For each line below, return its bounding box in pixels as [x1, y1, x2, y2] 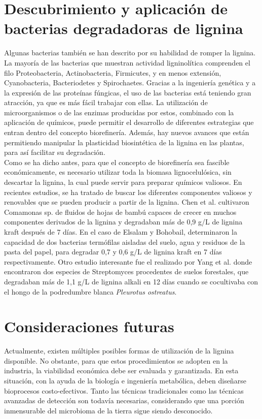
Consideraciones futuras [4, 316, 174, 337]
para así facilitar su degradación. [4, 147, 105, 157]
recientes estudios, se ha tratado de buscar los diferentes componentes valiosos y [4, 186, 252, 197]
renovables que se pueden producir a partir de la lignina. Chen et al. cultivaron [4, 197, 249, 207]
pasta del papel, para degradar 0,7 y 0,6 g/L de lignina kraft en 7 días [4, 246, 222, 257]
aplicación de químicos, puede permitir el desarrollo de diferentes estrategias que [4, 117, 254, 127]
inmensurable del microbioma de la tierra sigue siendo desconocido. [4, 405, 213, 415]
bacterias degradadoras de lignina [4, 18, 243, 39]
